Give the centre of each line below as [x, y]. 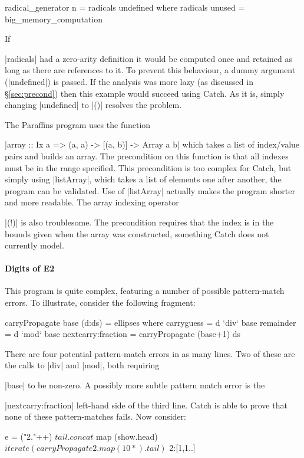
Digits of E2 [30, 268]
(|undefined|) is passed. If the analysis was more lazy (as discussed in [129, 81]
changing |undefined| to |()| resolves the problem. [93, 105]
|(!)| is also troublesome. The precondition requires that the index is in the [139, 222]
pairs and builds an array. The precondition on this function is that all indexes [147, 156]
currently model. [34, 245]
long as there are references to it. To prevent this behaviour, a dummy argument [150, 70]
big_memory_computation [54, 19]
